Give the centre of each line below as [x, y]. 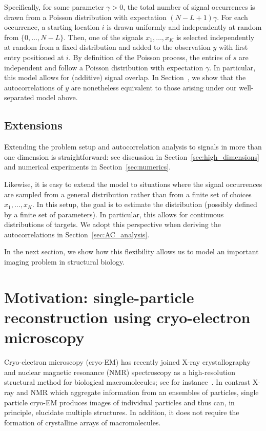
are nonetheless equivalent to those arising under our [154, 87]
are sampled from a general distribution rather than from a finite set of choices [128, 194]
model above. [57, 97]
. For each [232, 17]
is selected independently [215, 37]
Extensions [33, 125]
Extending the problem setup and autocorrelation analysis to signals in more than [133, 147]
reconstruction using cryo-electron [127, 317]
